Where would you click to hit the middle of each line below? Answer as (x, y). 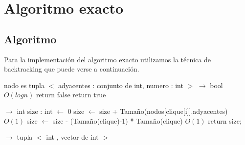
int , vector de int (72, 137)
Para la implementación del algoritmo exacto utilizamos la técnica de (108, 59)
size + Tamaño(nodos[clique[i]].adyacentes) (164, 111)
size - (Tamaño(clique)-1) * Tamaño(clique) (118, 120)
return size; (225, 120)
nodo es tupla (24, 85)
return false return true (71, 95)
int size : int (35, 111)
